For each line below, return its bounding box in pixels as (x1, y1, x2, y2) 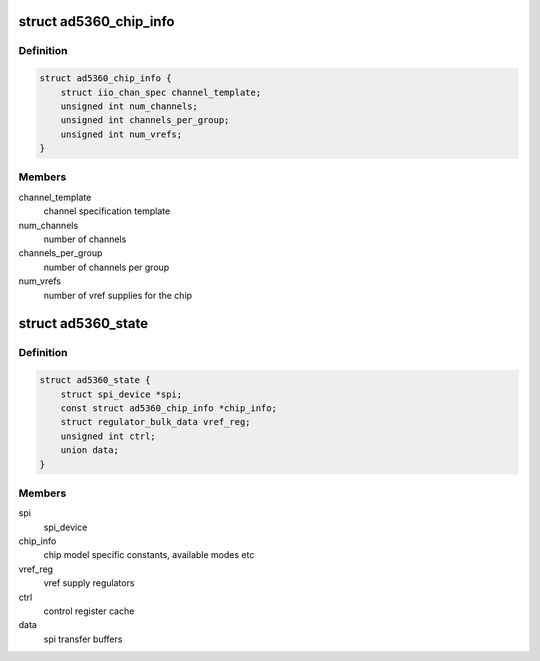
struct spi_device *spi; (60, 388, 183, 400)
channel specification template (43, 205, 171, 217)
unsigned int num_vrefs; (60, 128, 183, 140)
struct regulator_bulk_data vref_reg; (60, 416, 251, 428)
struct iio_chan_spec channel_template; (60, 86, 262, 98)
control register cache (43, 605, 135, 617)
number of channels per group (43, 261, 170, 273)
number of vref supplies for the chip (43, 289, 193, 301)
